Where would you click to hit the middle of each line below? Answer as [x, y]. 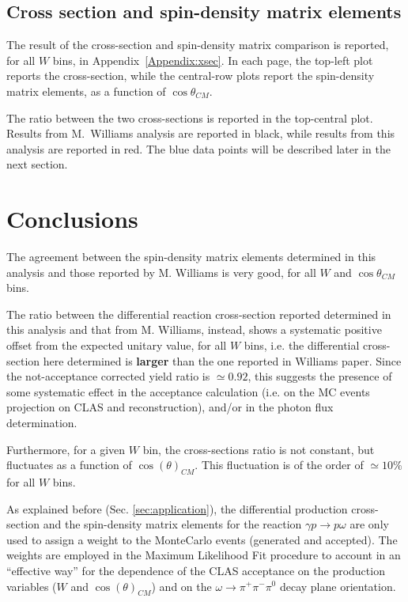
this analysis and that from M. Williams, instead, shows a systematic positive [194, 329]
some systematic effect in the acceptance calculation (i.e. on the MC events [188, 391]
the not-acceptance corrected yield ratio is [108, 376]
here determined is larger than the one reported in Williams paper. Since [222, 360]
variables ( [32, 586]
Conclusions [72, 219]
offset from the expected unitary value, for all [117, 345]
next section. [37, 164]
